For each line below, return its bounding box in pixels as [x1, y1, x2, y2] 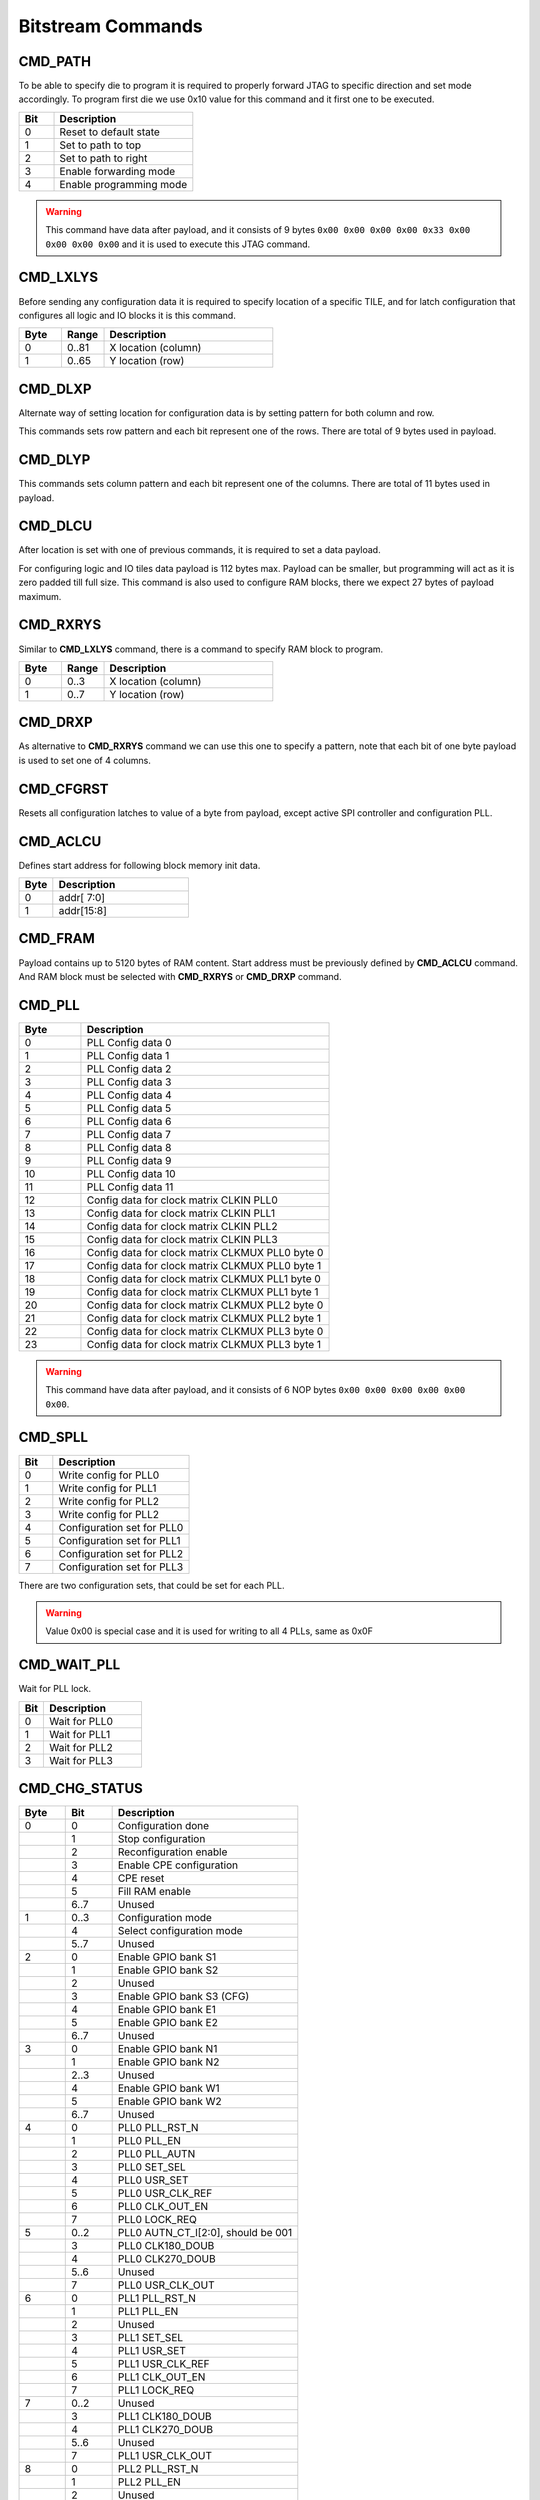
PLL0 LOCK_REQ [117, 2213, 197, 2227]
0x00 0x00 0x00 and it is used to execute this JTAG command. [45, 238, 311, 250]
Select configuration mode [117, 1924, 243, 1938]
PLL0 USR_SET [117, 2173, 189, 2187]
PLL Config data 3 [86, 1075, 172, 1089]
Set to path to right [59, 151, 148, 165]
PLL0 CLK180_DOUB [117, 2239, 215, 2253]
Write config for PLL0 [58, 1468, 160, 1482]
